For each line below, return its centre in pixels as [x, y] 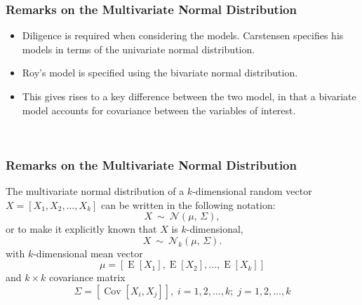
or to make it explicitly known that [81, 229]
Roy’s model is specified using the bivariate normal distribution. [160, 73]
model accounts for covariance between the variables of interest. [159, 110]
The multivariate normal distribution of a [95, 191]
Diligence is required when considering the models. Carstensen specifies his [183, 35]
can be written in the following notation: [188, 204]
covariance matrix [87, 277]
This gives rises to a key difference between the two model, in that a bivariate [189, 96]
